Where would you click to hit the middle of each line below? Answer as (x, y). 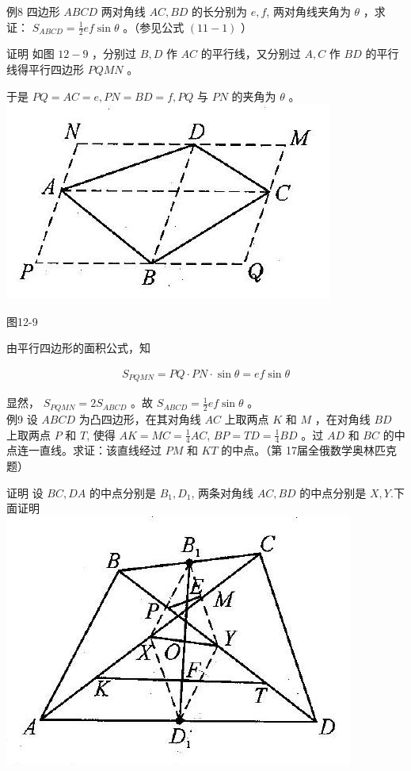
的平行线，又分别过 (251, 54)
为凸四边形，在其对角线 (140, 418)
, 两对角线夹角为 (308, 11)
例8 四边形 (33, 11)
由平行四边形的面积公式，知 (78, 348)
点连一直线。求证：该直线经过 (84, 450)
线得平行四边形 (45, 69)
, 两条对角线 (223, 492)
